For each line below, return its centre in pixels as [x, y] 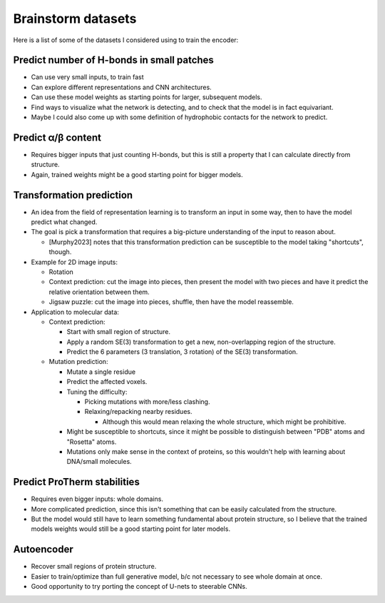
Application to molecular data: [75, 312]
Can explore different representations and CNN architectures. [121, 87]
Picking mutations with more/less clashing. [147, 402]
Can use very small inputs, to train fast [87, 77]
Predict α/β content [57, 137]
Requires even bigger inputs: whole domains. [97, 499]
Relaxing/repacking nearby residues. [138, 412]
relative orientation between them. [99, 292]
